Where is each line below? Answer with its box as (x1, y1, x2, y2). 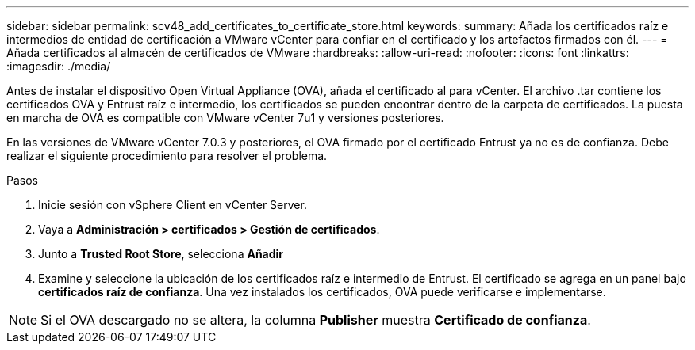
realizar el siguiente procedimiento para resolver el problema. (6, 149, 328, 162)
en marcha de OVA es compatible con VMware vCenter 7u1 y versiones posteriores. (6, 111, 444, 124)
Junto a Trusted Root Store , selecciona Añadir (38, 247, 284, 261)
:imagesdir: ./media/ (6, 59, 111, 73)
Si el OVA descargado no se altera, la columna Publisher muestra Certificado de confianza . (40, 312, 591, 328)
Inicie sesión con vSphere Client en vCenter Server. (38, 198, 307, 211)
